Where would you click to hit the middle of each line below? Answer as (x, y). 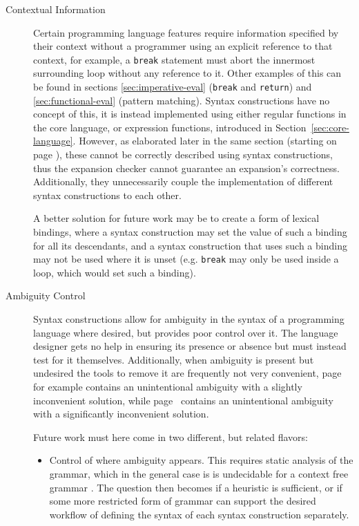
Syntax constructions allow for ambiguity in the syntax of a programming (189, 319)
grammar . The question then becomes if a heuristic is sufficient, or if (196, 487)
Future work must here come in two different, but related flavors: (171, 436)
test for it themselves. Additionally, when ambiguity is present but (174, 359)
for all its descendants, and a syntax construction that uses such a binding (190, 245)
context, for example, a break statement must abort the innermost (174, 59)
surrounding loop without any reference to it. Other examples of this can (187, 73)
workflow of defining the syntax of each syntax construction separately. (199, 514)
